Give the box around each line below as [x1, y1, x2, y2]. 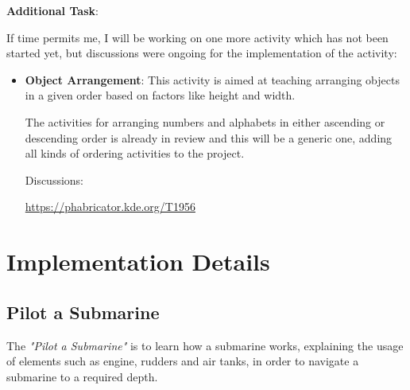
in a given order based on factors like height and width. [25, 87, 296, 103]
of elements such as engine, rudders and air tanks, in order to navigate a [6, 353, 359, 369]
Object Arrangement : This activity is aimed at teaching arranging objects [25, 71, 400, 88]
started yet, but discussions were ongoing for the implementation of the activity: [6, 45, 397, 61]
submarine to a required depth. [6, 368, 158, 384]
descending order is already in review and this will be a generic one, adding [25, 129, 393, 146]
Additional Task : [6, 2, 99, 18]
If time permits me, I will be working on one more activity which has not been [6, 29, 389, 45]
